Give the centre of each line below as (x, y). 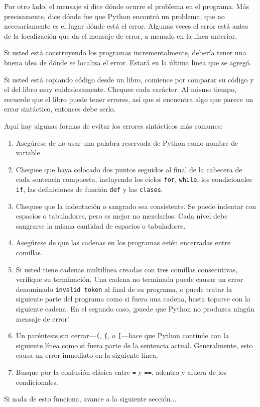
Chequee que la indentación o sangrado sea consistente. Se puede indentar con (136, 206)
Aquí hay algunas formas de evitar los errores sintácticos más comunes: (113, 125)
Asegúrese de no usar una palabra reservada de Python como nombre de (127, 142)
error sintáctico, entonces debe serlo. (60, 109)
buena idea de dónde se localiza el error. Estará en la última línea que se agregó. (128, 62)
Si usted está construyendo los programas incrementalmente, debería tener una (125, 53)
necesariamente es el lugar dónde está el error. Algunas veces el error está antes (126, 26)
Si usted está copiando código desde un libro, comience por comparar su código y (129, 79)
